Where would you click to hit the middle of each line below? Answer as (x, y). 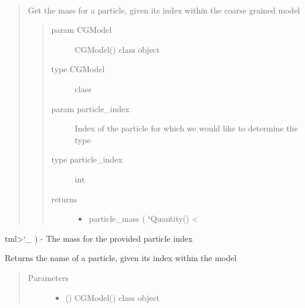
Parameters (48, 277)
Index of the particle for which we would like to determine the (186, 128)
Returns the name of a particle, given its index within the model (121, 258)
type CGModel (78, 69)
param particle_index (90, 108)
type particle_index (87, 159)
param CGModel (82, 30)
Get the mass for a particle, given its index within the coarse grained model (164, 10)
